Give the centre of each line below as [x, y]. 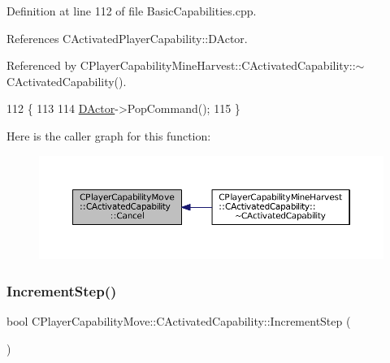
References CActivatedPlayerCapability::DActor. [127, 38]
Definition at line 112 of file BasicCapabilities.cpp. [132, 11]
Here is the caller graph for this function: [109, 135]
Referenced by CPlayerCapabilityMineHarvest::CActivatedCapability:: [181, 65]
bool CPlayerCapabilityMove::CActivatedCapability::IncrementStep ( [179, 321]
